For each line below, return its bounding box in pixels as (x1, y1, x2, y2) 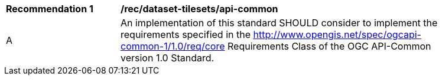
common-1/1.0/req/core (121, 40, 225, 52)
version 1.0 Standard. (121, 52, 214, 64)
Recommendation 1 (6, 3, 93, 15)
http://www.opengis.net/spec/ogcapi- (253, 29, 421, 40)
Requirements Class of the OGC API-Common (227, 40, 431, 52)
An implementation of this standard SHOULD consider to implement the (121, 17, 438, 29)
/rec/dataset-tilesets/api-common (121, 3, 278, 15)
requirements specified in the (121, 29, 251, 40)
